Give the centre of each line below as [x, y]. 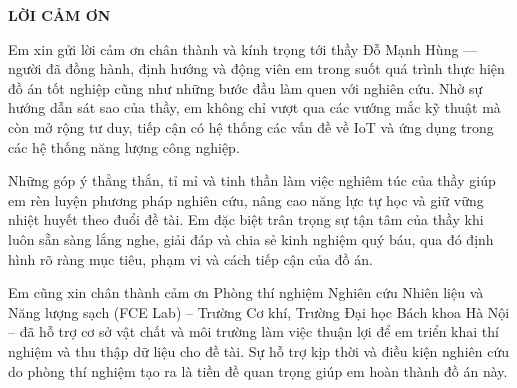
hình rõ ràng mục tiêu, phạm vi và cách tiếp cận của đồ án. [190, 258]
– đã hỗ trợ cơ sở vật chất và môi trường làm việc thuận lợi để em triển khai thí [253, 331]
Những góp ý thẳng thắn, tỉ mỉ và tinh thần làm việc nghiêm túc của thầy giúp [252, 180]
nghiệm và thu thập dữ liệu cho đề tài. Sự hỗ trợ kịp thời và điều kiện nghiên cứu [258, 350]
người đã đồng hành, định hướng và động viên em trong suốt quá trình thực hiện [256, 68]
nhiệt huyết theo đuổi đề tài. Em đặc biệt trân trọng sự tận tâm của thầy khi [246, 219]
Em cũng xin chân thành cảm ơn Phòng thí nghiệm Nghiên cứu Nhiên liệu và [246, 292]
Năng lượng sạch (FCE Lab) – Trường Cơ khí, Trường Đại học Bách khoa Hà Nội [259, 311]
